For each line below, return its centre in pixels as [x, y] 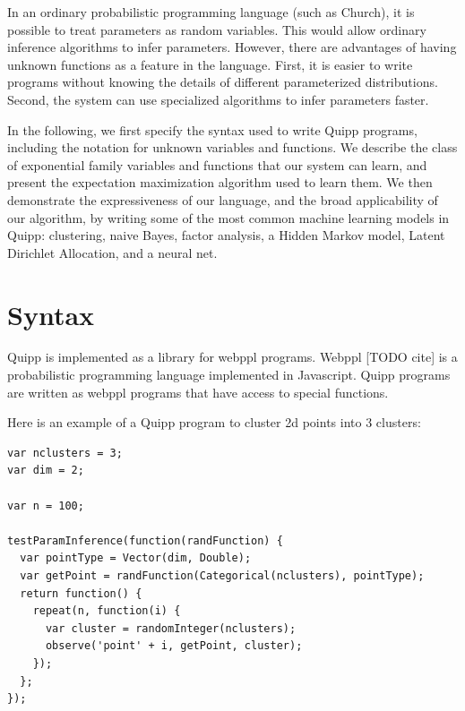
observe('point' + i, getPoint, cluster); [174, 646]
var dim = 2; [46, 471]
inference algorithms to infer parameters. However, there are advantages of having [232, 47]
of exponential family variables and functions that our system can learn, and [217, 164]
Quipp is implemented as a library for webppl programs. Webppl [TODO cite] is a [232, 357]
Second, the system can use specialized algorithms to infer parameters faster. [218, 99]
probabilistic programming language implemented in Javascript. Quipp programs [229, 375]
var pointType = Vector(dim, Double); [136, 558]
